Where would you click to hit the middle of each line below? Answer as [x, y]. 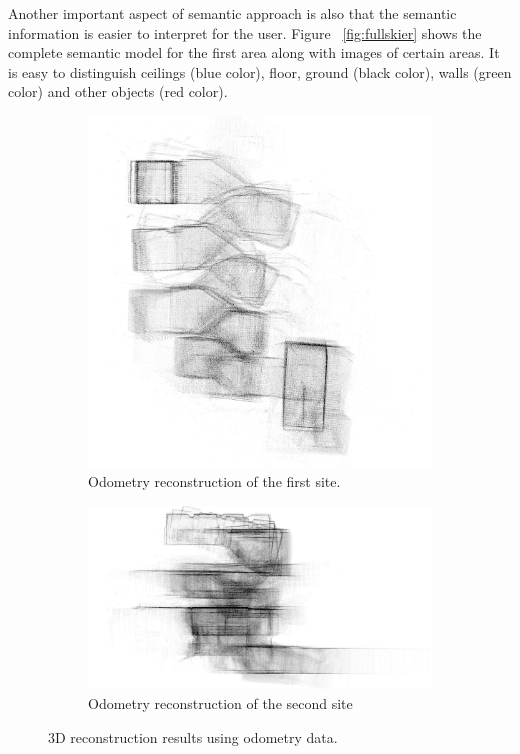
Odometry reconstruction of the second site [220, 703]
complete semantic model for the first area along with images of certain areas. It [254, 52]
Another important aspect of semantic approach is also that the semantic [232, 13]
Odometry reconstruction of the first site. [214, 481]
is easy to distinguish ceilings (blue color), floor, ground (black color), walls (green [260, 71]
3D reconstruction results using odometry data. [193, 736]
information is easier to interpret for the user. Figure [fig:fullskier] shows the [245, 32]
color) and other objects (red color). [118, 91]
